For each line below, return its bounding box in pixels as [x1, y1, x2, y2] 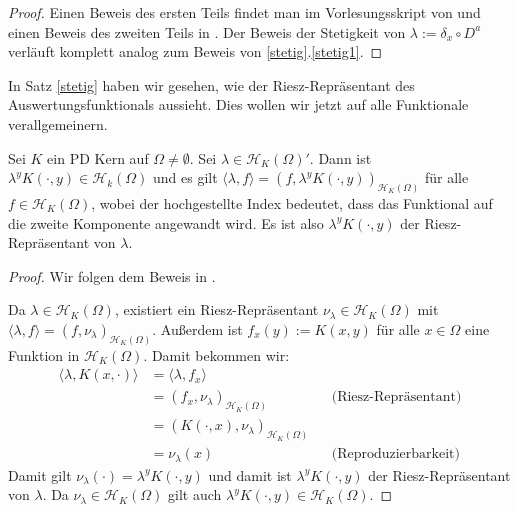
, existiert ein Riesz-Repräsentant [114, 299, 319, 320]
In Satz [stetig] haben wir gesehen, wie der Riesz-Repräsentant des [8, 74, 415, 95]
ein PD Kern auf [47, 147, 149, 168]
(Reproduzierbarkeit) [331, 447, 460, 462]
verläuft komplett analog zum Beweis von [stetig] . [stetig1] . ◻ [8, 41, 383, 62]
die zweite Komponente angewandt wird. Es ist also [8, 212, 324, 233]
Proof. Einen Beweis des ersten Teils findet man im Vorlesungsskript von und [8, 2, 481, 22]
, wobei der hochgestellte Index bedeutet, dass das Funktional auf [91, 193, 493, 214]
